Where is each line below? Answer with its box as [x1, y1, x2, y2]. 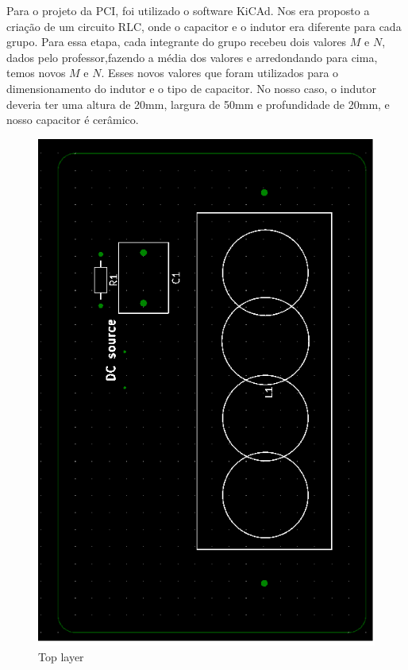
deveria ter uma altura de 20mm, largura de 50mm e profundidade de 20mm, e [6, 95, 390, 112]
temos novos [6, 64, 66, 81]
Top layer [38, 648, 84, 664]
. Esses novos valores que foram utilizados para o [101, 64, 339, 81]
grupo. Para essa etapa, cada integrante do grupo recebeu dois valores [6, 33, 347, 50]
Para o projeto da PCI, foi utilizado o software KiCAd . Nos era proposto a [6, 2, 370, 18]
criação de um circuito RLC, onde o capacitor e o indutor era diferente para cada [6, 17, 402, 34]
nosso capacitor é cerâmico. [6, 111, 139, 128]
